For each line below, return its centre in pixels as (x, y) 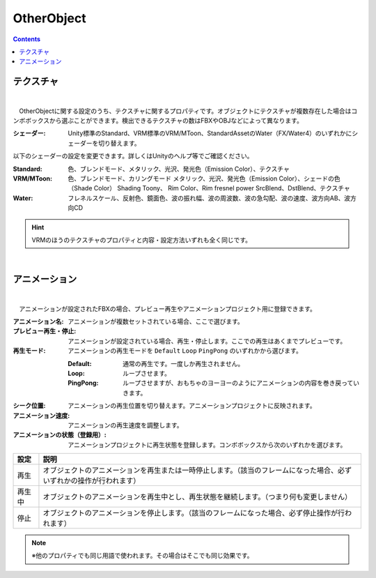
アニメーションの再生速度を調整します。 (126, 425)
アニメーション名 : (38, 321)
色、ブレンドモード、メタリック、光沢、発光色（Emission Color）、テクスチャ (179, 169)
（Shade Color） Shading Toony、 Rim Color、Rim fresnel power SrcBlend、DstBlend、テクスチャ (209, 188)
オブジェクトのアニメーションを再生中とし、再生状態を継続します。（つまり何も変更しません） (197, 497)
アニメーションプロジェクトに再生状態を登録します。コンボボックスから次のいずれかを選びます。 (207, 444)
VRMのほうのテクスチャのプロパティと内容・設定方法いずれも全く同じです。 (142, 240)
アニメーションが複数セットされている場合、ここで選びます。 (156, 321)
